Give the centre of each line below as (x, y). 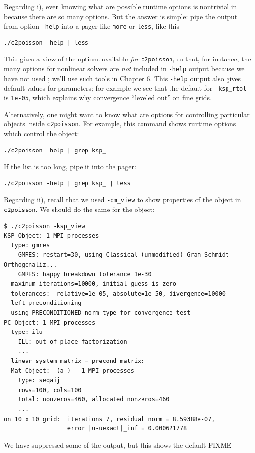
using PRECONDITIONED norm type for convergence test (101, 313)
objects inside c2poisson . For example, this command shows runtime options (120, 124)
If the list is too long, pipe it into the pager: (70, 166)
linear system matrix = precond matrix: (78, 361)
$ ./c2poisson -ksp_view (44, 226)
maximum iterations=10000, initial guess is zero (94, 284)
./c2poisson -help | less (46, 43)
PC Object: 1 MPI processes (50, 322)
